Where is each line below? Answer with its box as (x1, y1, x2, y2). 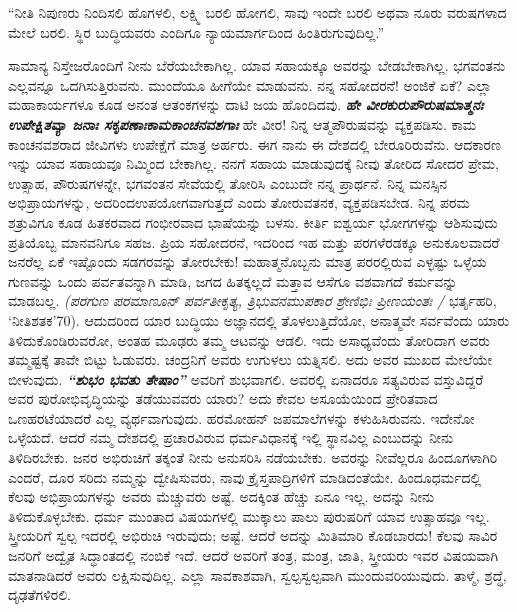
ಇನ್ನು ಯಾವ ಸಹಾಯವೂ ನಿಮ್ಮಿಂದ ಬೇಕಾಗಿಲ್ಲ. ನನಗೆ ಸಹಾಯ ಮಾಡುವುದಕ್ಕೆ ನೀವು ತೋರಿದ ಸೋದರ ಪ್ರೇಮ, (8, 153, 499, 174)
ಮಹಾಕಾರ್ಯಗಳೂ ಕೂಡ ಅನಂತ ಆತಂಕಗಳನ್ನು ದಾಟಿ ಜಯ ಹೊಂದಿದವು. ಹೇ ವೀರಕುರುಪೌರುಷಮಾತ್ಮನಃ (8, 94, 484, 115)
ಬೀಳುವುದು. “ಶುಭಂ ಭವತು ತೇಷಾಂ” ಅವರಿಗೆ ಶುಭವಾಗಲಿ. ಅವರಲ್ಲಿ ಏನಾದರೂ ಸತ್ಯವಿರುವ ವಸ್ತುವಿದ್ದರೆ (8, 368, 484, 389)
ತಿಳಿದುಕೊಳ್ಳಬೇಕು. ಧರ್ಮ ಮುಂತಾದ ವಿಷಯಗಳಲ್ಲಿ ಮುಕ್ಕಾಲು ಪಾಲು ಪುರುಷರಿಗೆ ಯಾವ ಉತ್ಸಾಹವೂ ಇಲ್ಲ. (8, 505, 490, 526)
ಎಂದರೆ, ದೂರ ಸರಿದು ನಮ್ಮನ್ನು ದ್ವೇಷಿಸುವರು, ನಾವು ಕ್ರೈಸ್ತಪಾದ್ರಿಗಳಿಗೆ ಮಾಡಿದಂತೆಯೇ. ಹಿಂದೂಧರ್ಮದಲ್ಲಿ (8, 466, 482, 487)
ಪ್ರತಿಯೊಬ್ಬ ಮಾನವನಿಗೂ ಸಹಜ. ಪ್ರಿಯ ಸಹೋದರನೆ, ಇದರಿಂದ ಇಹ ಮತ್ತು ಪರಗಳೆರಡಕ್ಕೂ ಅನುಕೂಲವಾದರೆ (8, 231, 500, 252)
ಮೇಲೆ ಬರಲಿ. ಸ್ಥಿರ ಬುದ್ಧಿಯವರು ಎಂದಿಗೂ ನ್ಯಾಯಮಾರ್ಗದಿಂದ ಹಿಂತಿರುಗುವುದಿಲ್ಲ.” (8, 21, 385, 42)
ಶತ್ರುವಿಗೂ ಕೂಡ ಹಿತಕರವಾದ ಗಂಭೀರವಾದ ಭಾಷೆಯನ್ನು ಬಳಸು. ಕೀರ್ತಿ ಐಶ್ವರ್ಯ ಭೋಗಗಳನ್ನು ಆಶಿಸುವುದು (8, 211, 498, 232)
